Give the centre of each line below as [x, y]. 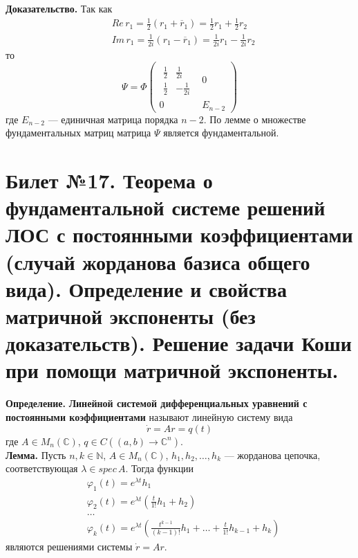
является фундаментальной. [221, 133]
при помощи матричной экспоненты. [172, 370]
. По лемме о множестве [255, 119]
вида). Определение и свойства [146, 288]
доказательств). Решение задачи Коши [179, 343]
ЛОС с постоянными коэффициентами [179, 234]
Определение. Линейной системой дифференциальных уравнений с [157, 403]
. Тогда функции [160, 468]
